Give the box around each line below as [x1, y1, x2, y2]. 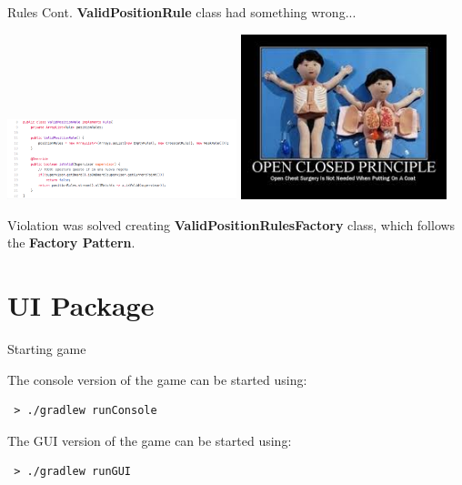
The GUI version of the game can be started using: [7, 430, 292, 450]
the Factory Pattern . [7, 233, 136, 252]
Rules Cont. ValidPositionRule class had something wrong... [7, 3, 357, 21]
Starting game [7, 339, 86, 359]
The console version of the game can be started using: [7, 369, 307, 389]
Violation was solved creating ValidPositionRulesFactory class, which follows [7, 215, 456, 234]
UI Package [7, 287, 155, 324]
